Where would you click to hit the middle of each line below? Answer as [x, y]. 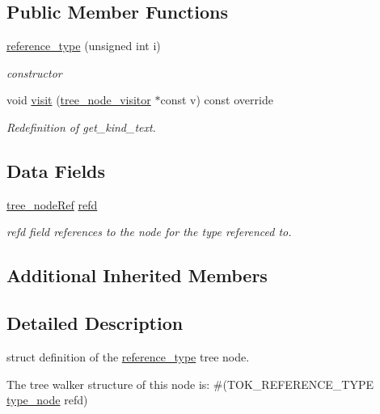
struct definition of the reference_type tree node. [128, 356]
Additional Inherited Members [137, 275]
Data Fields [56, 170]
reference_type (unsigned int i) [84, 46]
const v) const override [217, 100]
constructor [34, 72]
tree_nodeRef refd [52, 204]
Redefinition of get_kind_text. [81, 127]
